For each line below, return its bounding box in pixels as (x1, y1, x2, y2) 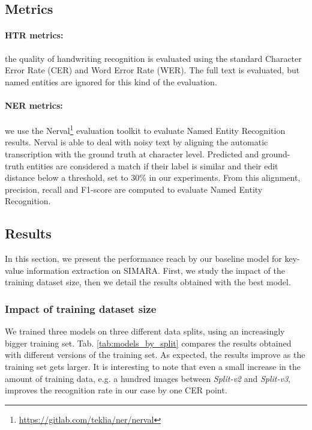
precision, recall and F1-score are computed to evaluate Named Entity (5, 183, 263, 195)
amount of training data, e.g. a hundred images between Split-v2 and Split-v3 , (5, 372, 290, 384)
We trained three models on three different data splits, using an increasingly (5, 325, 285, 338)
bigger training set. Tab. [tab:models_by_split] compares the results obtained (5, 336, 292, 349)
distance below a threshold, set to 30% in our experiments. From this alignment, (5, 171, 301, 184)
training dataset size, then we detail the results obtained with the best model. (5, 276, 291, 288)
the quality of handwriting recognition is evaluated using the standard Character (5, 52, 302, 64)
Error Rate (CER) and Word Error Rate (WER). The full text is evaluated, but (5, 64, 300, 76)
